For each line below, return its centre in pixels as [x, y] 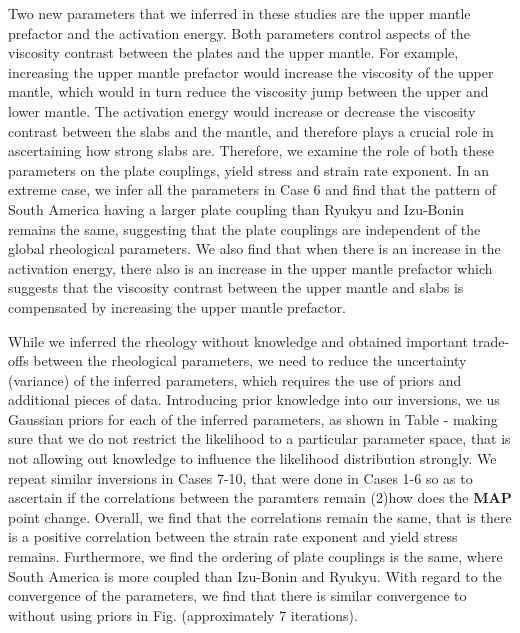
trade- [491, 340]
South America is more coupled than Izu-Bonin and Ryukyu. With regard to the [255, 575]
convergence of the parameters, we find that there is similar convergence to [237, 595]
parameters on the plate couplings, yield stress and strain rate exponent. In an [248, 169]
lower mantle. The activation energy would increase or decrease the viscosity [242, 110]
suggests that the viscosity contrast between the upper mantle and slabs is [236, 287]
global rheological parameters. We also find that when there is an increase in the [254, 248]
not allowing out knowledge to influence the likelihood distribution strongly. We [252, 458]
